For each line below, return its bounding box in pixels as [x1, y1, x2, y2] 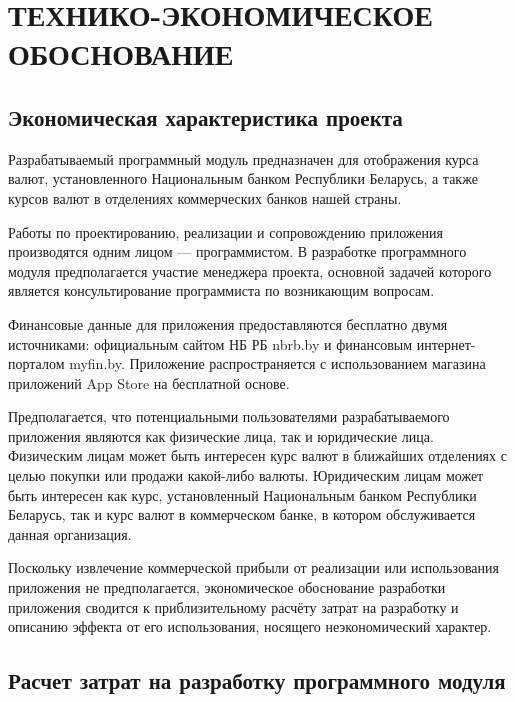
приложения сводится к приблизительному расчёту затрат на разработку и [8, 596, 459, 617]
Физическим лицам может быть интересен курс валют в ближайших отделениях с [8, 445, 507, 466]
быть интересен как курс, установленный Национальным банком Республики [8, 484, 477, 505]
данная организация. [8, 523, 132, 544]
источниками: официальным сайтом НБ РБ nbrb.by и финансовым [8, 333, 413, 354]
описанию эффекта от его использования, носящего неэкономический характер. [8, 616, 492, 637]
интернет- [416, 333, 476, 354]
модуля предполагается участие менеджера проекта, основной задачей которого [8, 260, 492, 281]
